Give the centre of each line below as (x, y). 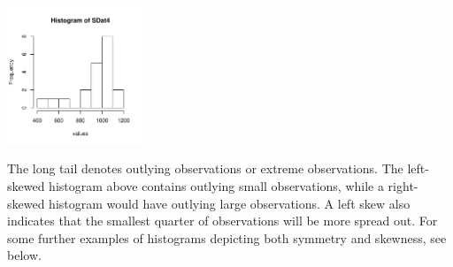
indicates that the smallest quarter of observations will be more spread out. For (223, 221)
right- (403, 186)
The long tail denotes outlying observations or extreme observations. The (205, 168)
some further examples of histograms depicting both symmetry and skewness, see (227, 237)
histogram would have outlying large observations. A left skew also (230, 203)
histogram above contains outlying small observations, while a (216, 186)
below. (24, 255)
